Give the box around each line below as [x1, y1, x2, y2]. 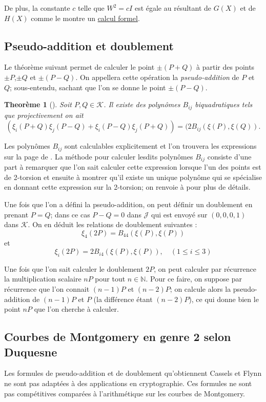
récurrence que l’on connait [4, 284, 90, 294]
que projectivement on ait [4, 109, 84, 120]
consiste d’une [207, 151, 252, 162]
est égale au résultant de [134, 3, 212, 13]
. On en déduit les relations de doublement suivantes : [28, 219, 197, 230]
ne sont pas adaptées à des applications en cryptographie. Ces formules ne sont [4, 378, 252, 389]
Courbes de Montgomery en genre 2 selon [4, 329, 231, 345]
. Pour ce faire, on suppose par [146, 273, 242, 284]
